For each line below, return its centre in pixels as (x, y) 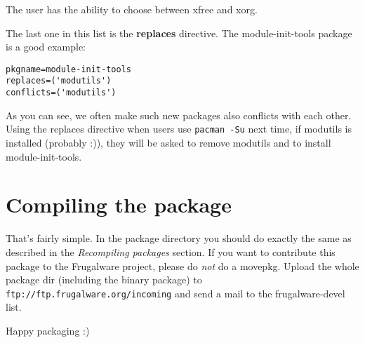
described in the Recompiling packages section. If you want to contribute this (171, 251)
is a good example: (46, 47)
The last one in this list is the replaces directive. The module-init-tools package (179, 33)
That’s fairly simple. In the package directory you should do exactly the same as (179, 238)
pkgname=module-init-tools (68, 69)
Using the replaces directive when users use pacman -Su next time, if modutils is (179, 129)
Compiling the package (119, 204)
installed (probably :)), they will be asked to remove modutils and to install (168, 142)
